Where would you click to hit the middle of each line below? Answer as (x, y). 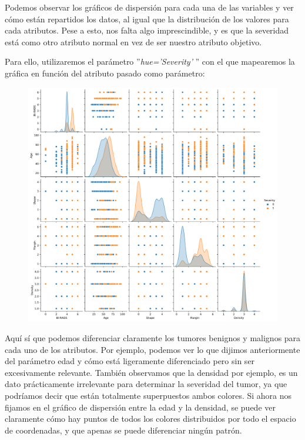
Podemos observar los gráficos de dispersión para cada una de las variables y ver (149, 7)
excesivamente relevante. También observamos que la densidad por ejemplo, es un (151, 372)
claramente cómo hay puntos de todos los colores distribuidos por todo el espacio (150, 419)
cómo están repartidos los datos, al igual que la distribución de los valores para (147, 19)
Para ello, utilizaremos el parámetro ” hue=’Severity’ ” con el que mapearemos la (150, 61)
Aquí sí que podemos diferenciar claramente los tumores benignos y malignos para (153, 338)
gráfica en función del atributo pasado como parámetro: (105, 73)
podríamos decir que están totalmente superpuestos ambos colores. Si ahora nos (148, 396)
